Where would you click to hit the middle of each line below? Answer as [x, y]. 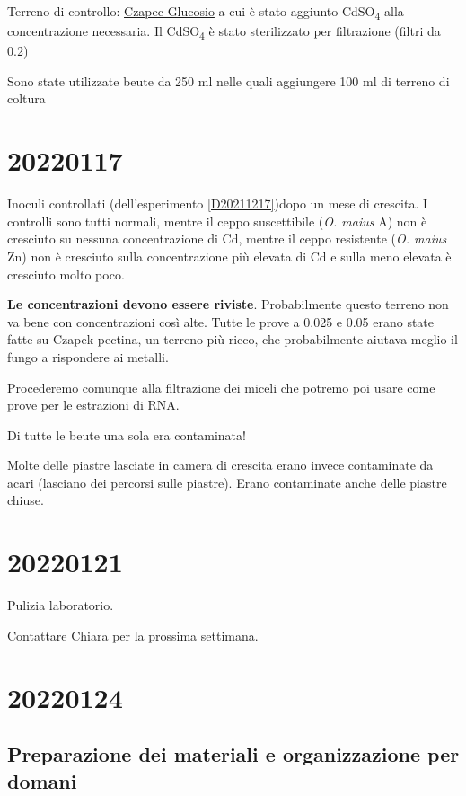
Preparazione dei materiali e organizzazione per [233, 754]
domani [42, 780]
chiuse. [26, 500]
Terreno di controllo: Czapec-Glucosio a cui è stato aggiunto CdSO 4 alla [206, 12]
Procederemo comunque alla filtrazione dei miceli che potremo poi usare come [221, 387]
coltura [26, 98]
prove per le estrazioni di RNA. [93, 405]
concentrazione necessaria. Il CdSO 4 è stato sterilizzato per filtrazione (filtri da [224, 32]
